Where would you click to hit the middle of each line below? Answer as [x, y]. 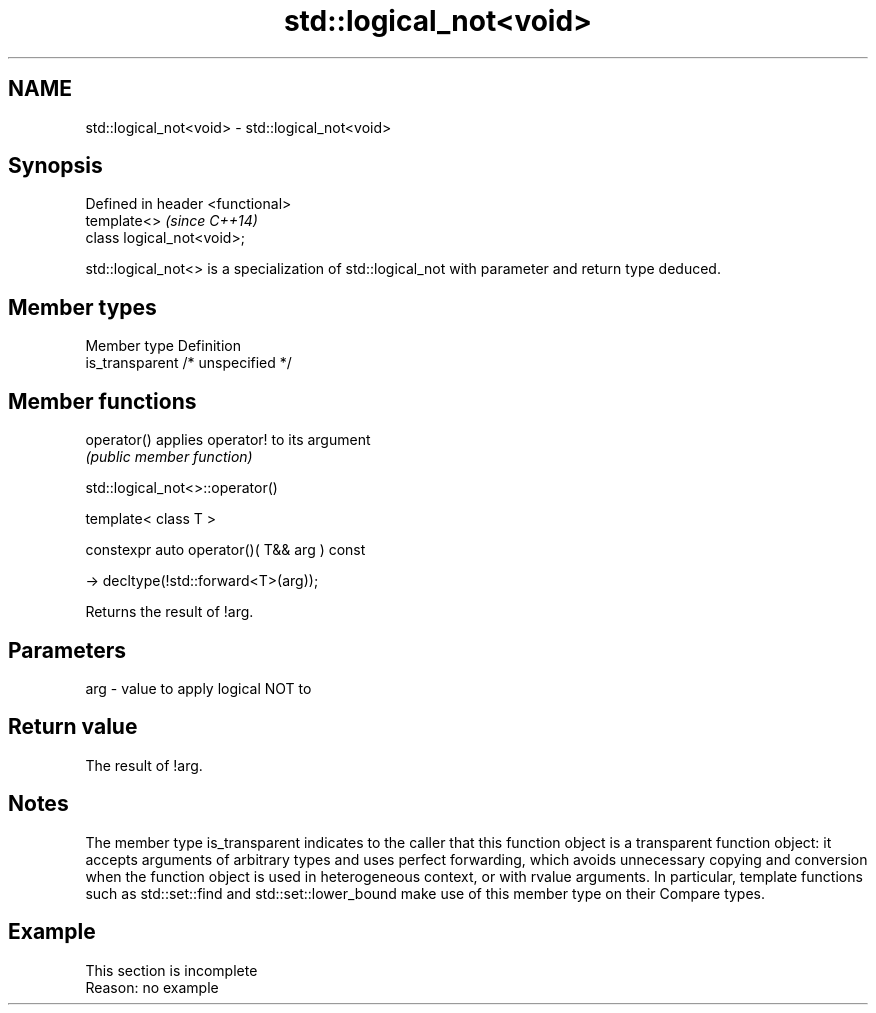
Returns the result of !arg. [169, 612]
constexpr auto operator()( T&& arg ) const [225, 550]
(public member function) [169, 457]
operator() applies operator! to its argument [228, 440]
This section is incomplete [171, 970]
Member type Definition [163, 346]
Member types [82, 307]
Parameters [67, 650]
